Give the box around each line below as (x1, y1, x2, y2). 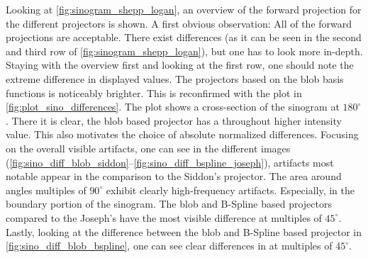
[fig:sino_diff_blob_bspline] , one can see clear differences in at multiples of (6, 238, 333, 253)
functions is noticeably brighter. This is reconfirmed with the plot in (6, 85, 302, 100)
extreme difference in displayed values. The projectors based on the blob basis (6, 71, 344, 86)
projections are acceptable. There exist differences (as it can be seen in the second (6, 30, 362, 45)
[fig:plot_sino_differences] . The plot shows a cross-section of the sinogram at (6, 99, 340, 114)
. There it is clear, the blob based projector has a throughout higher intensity (6, 113, 342, 128)
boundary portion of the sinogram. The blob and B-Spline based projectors (6, 196, 332, 211)
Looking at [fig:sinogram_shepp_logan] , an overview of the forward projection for (6, 2, 362, 16)
